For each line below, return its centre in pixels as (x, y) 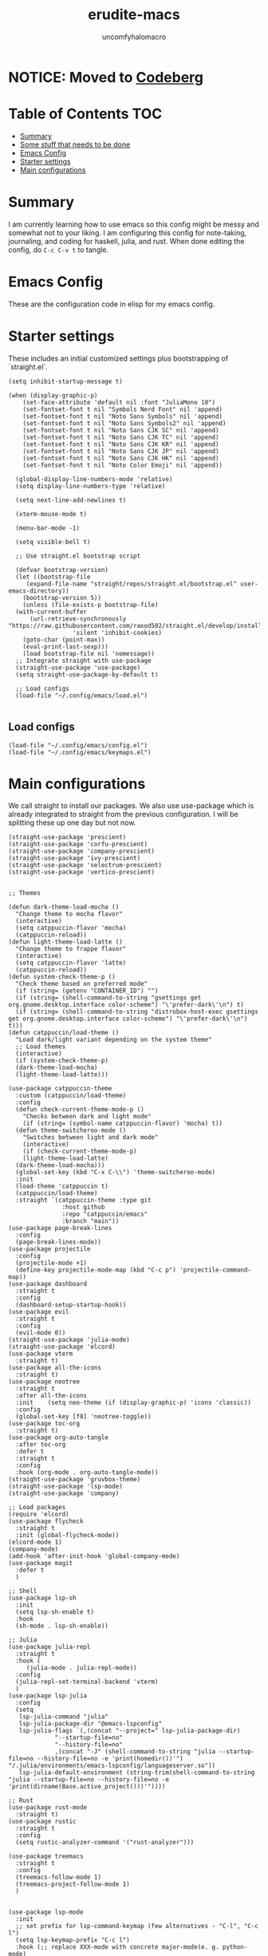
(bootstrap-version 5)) (62, 597)
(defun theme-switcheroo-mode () (71, 1130)
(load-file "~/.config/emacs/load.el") (82, 696)
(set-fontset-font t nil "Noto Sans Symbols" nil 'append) (123, 416)
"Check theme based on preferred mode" (82, 984)
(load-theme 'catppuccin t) (62, 1186)
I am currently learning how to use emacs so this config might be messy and (134, 224)
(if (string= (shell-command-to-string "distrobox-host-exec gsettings (137, 1012)
